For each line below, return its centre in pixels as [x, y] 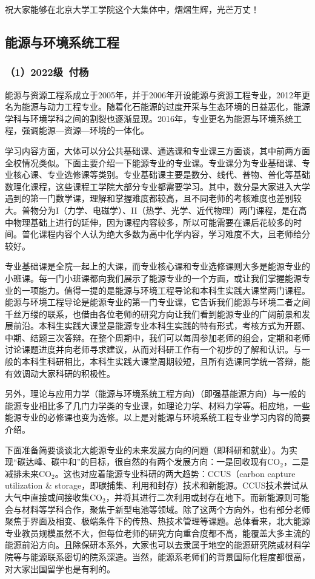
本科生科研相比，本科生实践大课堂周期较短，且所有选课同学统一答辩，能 [166, 361]
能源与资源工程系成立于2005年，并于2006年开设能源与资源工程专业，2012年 [153, 94]
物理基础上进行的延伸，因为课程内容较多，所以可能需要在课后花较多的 [153, 222]
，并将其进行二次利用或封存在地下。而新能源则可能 [207, 497]
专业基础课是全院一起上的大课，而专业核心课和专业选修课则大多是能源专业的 [157, 266]
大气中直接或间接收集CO [54, 497]
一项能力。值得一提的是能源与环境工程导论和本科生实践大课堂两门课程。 [166, 290]
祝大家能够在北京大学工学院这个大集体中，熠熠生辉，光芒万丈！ [132, 9]
